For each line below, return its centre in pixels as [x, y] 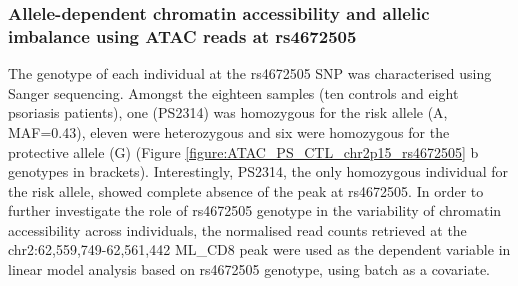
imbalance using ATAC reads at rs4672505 [182, 35]
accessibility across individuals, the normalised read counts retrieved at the [237, 229]
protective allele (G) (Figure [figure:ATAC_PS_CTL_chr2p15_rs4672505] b [243, 151]
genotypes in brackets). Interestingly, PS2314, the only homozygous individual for [258, 171]
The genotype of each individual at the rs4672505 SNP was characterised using [250, 73]
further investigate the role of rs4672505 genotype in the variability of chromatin [255, 210]
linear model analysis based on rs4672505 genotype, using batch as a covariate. [249, 269]
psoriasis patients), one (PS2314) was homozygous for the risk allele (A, [228, 112]
